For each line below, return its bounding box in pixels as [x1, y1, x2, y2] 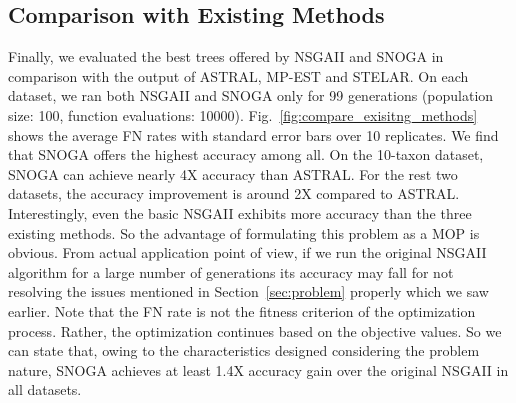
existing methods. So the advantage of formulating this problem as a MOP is [8, 222, 480, 243]
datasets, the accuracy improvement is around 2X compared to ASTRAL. [8, 183, 460, 204]
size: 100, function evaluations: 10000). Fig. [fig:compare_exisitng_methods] [8, 104, 478, 125]
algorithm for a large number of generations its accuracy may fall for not [8, 261, 454, 282]
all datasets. [8, 379, 82, 400]
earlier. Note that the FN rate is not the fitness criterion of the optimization [8, 300, 476, 321]
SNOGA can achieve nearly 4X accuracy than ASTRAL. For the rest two [8, 163, 458, 184]
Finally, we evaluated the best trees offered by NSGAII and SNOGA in [8, 46, 444, 67]
